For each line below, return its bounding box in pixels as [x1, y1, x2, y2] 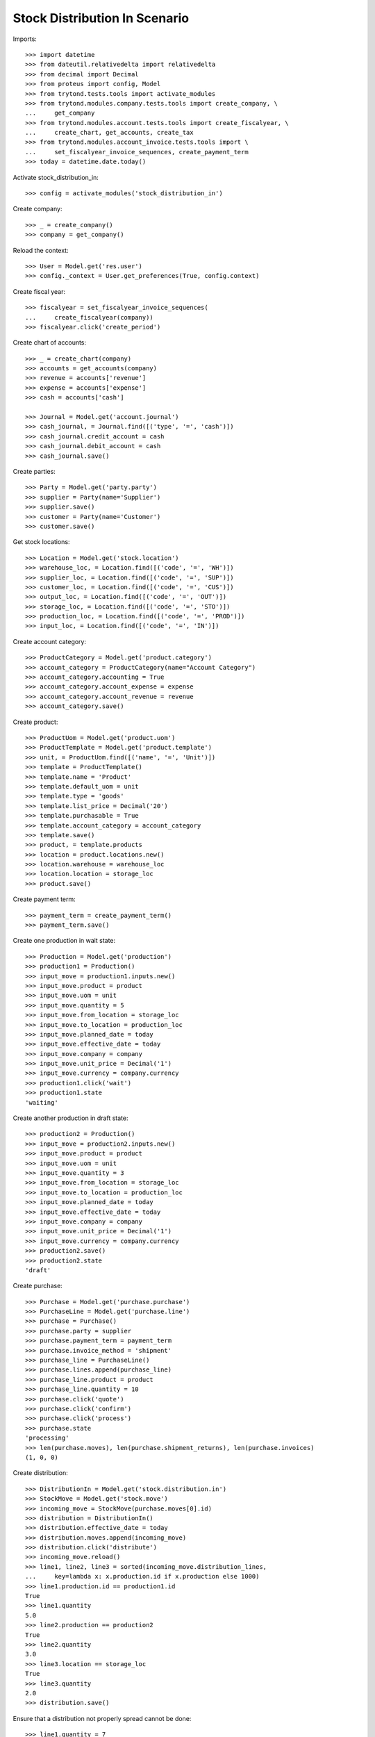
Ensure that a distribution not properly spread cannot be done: [12, 1714, 192, 1722]
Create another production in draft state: [12, 1114, 128, 1122]
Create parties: [12, 468, 56, 475]
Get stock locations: [12, 538, 70, 546]
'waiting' [25, 1098, 58, 1106]
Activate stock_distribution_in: [12, 173, 99, 181]
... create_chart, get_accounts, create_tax [25, 129, 194, 137]
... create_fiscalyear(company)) [25, 313, 154, 321]
